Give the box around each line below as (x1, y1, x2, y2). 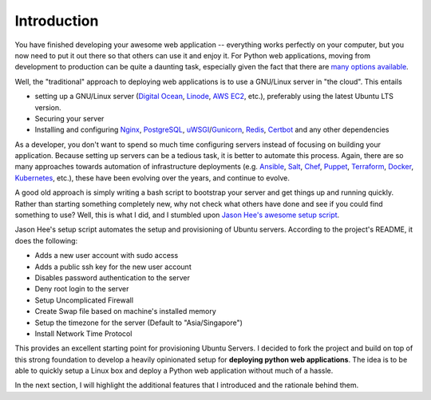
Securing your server (34, 113, 105, 123)
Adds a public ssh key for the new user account (34, 262, 192, 271)
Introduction (14, 12, 99, 30)
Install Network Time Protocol (34, 328, 132, 339)
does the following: (14, 236, 78, 245)
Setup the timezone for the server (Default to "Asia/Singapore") (34, 318, 243, 327)
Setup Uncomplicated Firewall (34, 295, 134, 305)
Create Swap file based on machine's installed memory (34, 307, 217, 316)
